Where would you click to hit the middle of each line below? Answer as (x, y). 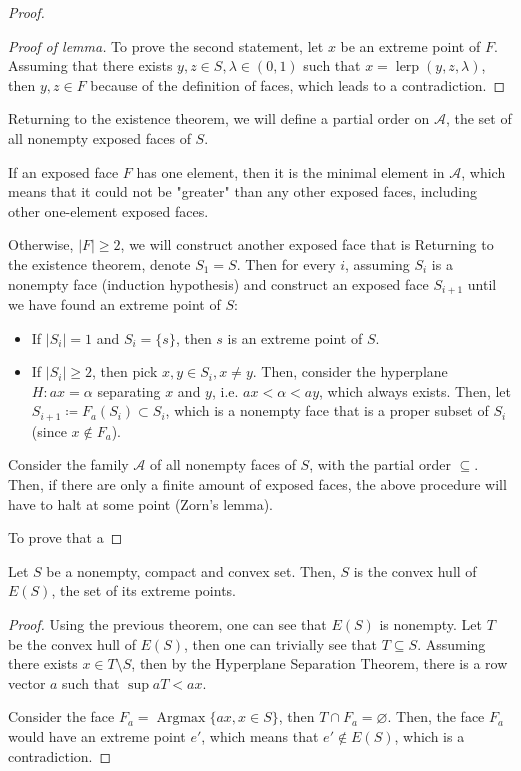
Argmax (181, 718)
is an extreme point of (295, 337)
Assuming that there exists (90, 65)
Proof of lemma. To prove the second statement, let (166, 45)
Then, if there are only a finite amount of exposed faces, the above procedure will (257, 484)
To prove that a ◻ (65, 537)
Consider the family (68, 464)
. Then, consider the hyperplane (350, 371)
